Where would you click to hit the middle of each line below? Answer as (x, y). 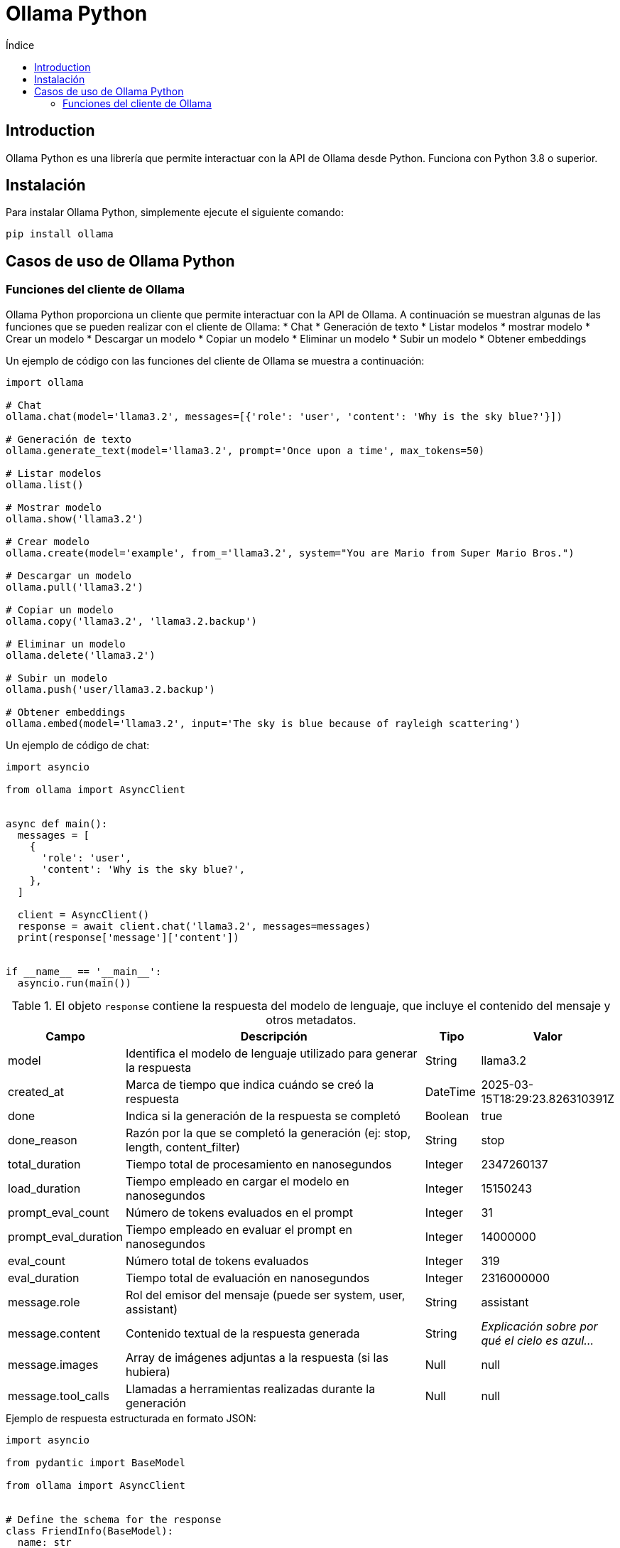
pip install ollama (60, 234)
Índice (20, 45)
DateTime (450, 1091)
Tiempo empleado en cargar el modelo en (238, 1181)
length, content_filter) (183, 1147)
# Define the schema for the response (114, 1519)
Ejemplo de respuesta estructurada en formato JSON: (131, 1418)
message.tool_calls (59, 1396)
